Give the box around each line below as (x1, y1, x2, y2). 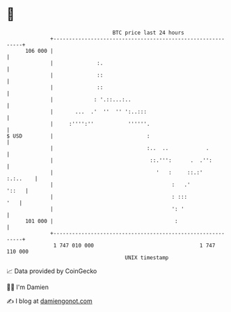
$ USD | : (6, 132, 150, 140)
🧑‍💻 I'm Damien (6, 283, 49, 291)
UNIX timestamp (125, 254, 169, 261)
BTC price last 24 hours (112, 29, 185, 36)
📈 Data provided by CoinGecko (6, 267, 97, 275)
